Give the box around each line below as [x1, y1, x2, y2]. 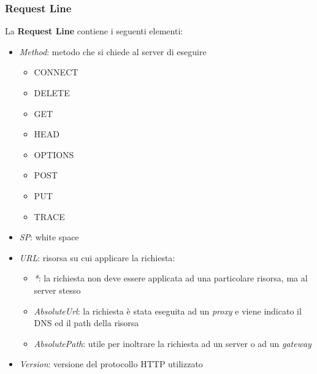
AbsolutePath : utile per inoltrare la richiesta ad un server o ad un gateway [34, 337, 311, 349]
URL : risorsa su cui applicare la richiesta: [19, 251, 175, 264]
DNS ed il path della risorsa [34, 316, 139, 329]
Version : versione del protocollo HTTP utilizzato [19, 357, 203, 370]
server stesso [34, 283, 81, 296]
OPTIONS [34, 148, 74, 161]
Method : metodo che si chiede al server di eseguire [19, 45, 207, 58]
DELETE [34, 86, 70, 99]
